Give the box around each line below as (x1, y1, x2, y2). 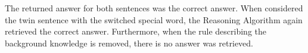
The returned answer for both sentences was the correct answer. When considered (5, 2, 303, 14)
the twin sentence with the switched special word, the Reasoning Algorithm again (5, 13, 303, 26)
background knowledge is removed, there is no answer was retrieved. (5, 36, 254, 49)
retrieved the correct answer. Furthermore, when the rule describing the (5, 25, 267, 38)
